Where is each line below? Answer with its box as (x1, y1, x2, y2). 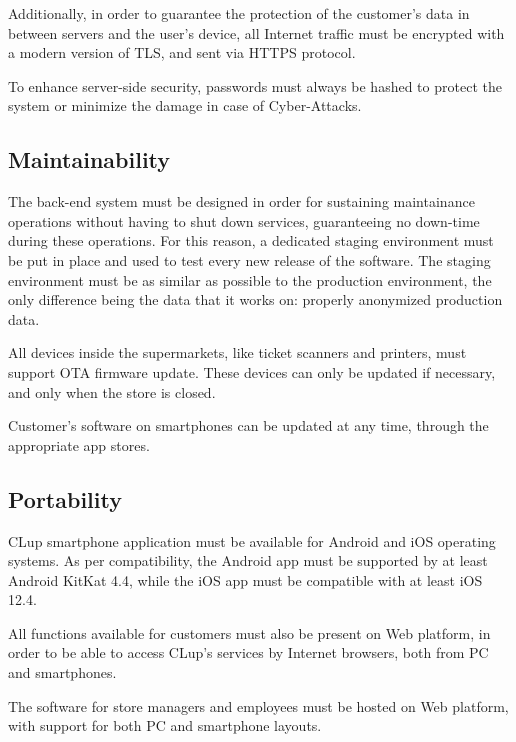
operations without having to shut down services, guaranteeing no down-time (8, 210, 480, 231)
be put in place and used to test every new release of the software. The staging (8, 249, 491, 270)
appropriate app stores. (8, 434, 150, 455)
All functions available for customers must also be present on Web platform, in (8, 622, 491, 643)
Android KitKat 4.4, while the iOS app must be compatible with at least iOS (8, 569, 483, 590)
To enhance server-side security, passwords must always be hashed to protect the (8, 75, 502, 96)
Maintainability (8, 144, 171, 175)
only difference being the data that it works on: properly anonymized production (8, 289, 503, 310)
